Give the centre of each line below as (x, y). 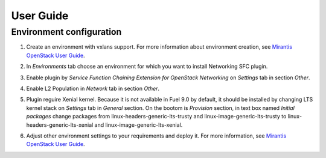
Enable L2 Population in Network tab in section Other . (93, 88)
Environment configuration (66, 32)
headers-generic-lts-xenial (60, 125)
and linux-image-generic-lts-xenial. (139, 125)
